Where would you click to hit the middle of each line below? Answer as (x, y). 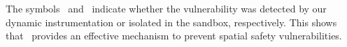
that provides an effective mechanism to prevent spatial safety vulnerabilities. (174, 36)
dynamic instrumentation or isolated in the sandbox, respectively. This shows (171, 22)
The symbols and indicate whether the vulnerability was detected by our (166, 8)
